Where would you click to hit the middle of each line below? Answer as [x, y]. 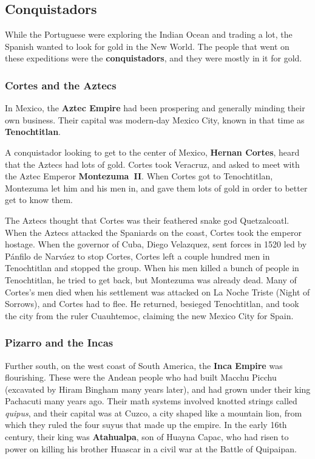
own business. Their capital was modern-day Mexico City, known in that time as [155, 119]
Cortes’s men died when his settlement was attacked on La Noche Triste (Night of [157, 292]
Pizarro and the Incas [59, 343]
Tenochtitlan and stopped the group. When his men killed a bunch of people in [152, 268]
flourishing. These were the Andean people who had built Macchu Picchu [141, 377]
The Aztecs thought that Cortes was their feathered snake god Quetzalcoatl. [147, 220]
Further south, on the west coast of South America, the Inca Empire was [144, 365]
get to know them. [39, 200]
